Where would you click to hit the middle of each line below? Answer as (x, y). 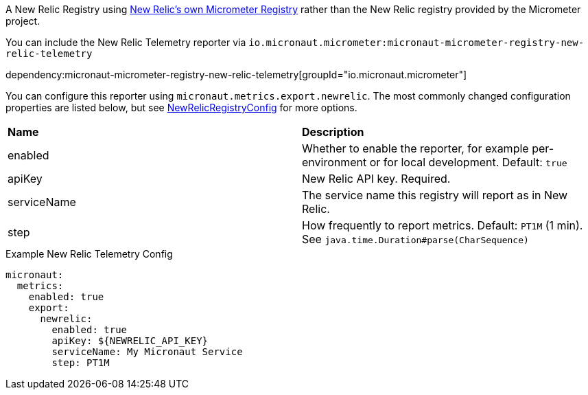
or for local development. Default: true (468, 162)
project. (23, 21)
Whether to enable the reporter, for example (415, 148)
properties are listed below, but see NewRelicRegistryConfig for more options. (181, 108)
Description (333, 132)
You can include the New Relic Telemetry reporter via (126, 42)
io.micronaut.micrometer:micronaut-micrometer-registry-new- (416, 43)
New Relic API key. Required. (376, 179)
